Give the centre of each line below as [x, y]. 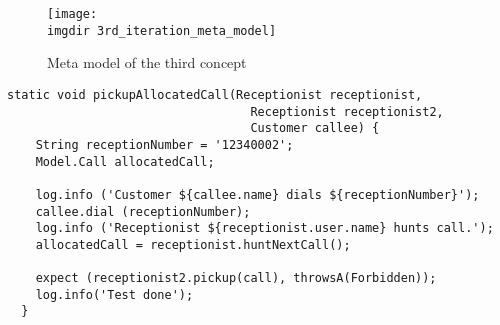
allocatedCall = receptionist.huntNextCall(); [193, 244]
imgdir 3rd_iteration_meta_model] [162, 30]
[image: [72, 14]
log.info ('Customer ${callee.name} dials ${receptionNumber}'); [257, 194]
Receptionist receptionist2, [347, 111]
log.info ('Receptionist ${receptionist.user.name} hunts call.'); [264, 228]
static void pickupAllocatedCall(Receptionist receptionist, [215, 94]
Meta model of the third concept [147, 62]
